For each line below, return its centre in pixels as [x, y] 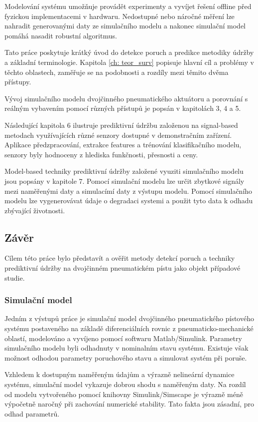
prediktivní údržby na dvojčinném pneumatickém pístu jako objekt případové [123, 268]
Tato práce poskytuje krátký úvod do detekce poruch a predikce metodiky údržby [129, 52]
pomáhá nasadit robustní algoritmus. [61, 35]
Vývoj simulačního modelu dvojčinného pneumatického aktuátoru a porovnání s [126, 98]
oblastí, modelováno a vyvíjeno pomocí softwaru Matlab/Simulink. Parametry [123, 338]
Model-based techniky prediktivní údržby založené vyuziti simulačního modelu [124, 171]
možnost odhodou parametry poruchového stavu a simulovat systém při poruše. [126, 357]
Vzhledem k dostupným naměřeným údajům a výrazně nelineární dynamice [120, 374]
